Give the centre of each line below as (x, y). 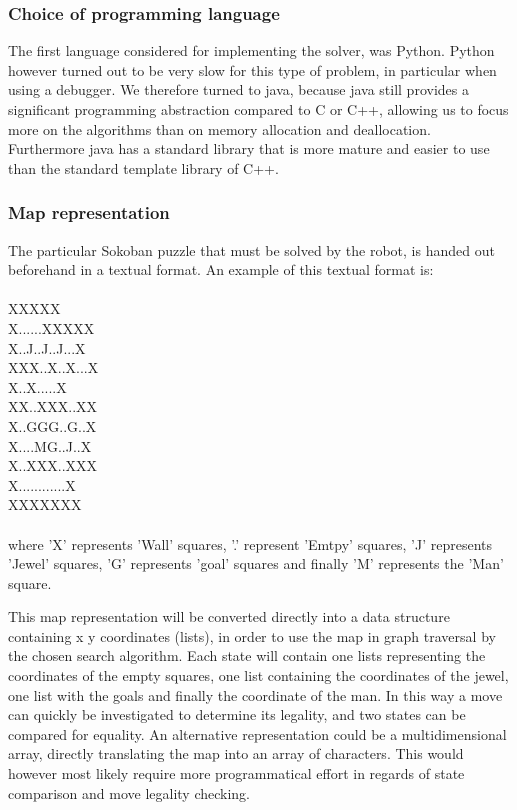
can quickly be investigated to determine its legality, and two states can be (237, 714)
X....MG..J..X (50, 445)
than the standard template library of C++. (143, 167)
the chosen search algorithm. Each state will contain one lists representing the (247, 655)
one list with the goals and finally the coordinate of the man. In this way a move (255, 694)
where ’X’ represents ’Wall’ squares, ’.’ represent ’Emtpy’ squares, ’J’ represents (250, 543)
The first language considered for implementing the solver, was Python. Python (251, 50)
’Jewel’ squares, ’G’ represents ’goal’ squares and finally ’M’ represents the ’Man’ (256, 563)
